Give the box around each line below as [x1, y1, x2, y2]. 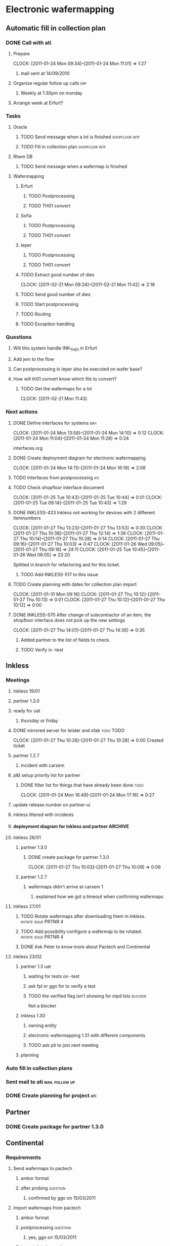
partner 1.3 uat [20, 963, 51, 970]
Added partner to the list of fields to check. [20, 637, 111, 643]
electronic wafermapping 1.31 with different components [28, 1033, 146, 1039]
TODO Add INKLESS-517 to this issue [20, 571, 98, 577]
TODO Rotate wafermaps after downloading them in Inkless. [20, 913, 146, 919]
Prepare [13, 50, 30, 56]
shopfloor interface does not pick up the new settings [13, 617, 125, 623]
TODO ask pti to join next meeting [28, 1042, 99, 1048]
